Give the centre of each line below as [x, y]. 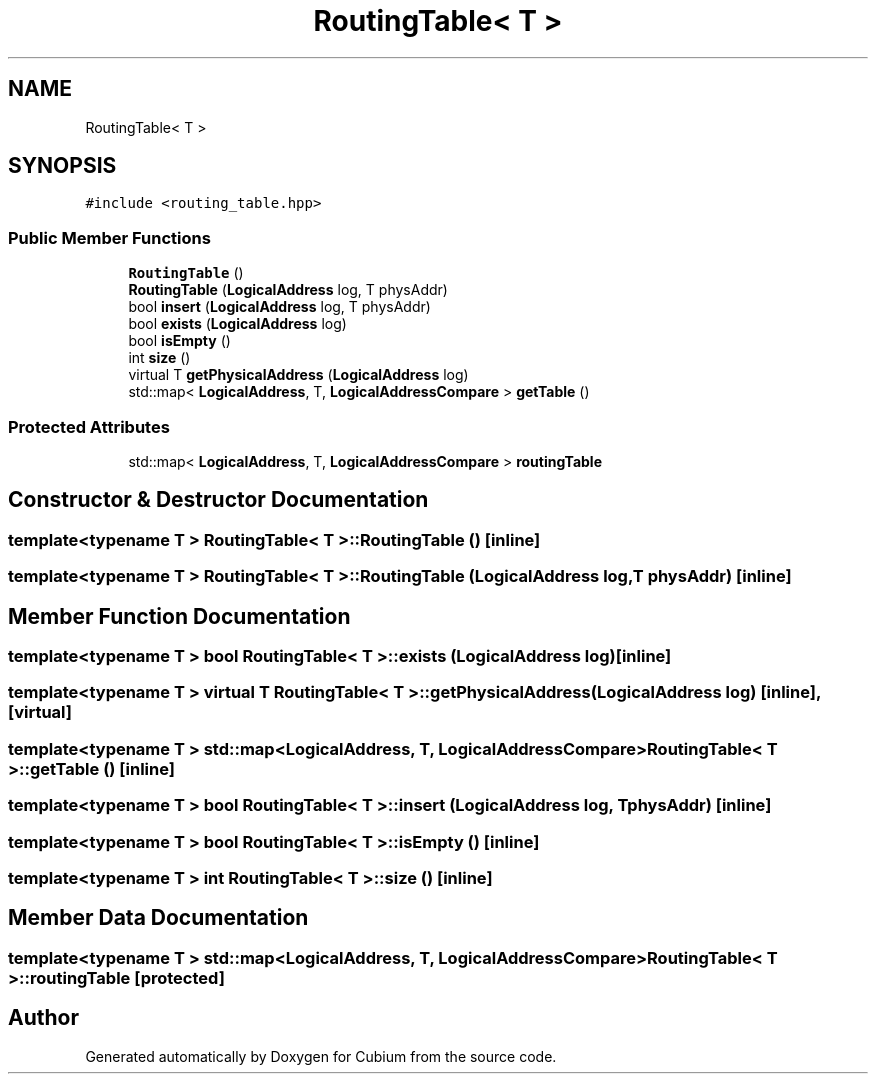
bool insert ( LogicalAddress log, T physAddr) [279, 307]
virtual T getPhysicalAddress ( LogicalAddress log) [298, 375]
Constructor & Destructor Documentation [218, 500]
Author [43, 1018]
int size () [159, 358]
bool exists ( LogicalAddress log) [237, 324]
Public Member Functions [109, 237]
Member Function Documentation [179, 616]
